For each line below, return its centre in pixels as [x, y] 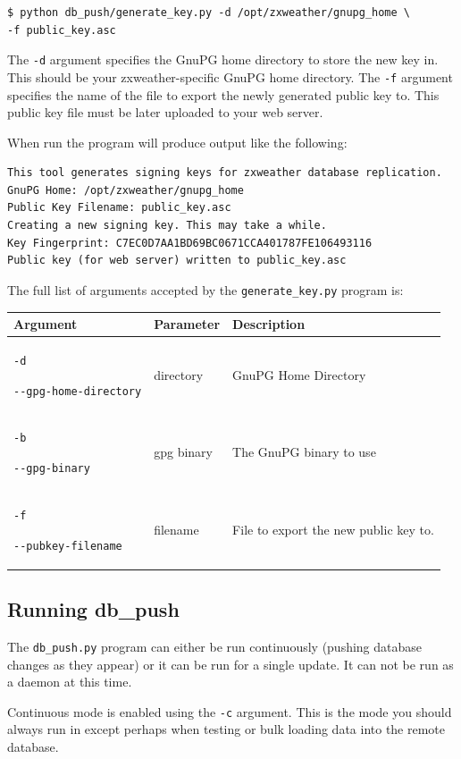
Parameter [187, 324]
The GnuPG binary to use [304, 452]
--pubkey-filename [68, 546]
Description [269, 324]
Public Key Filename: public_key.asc [119, 208]
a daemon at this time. [70, 682]
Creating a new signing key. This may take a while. [167, 226]
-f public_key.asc [62, 30]
